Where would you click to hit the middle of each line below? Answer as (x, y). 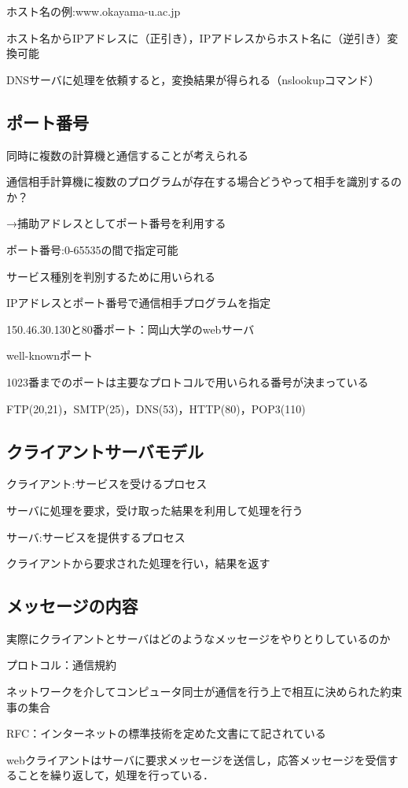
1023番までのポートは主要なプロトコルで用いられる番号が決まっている (187, 381)
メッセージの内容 (72, 606)
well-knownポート (50, 355)
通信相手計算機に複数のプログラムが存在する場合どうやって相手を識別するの (204, 181)
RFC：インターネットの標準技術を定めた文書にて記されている (166, 733)
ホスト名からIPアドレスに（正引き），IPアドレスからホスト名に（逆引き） (197, 37)
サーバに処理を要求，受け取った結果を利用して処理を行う (155, 510)
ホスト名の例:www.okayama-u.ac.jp (94, 11)
